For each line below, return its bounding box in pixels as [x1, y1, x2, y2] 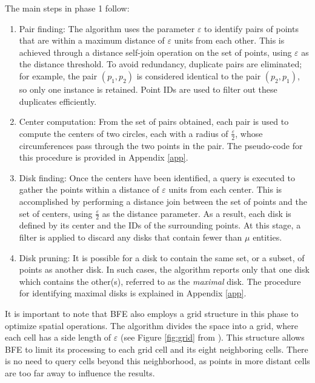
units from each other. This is [174, 34, 285, 47]
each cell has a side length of [5, 331, 111, 344]
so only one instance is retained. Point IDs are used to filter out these [19, 82, 277, 95]
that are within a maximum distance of [19, 34, 165, 47]
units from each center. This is [168, 183, 282, 196]
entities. [253, 230, 282, 243]
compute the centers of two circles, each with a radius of [19, 127, 228, 139]
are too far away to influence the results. [5, 366, 155, 379]
